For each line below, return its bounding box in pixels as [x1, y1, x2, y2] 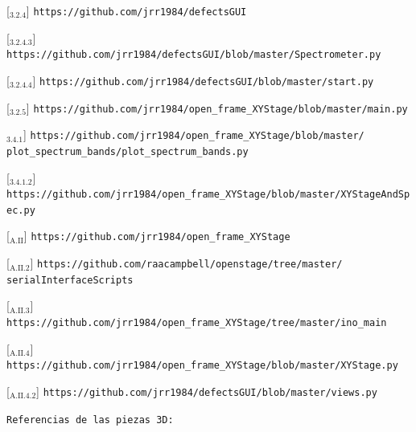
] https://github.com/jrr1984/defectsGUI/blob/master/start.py [32, 71, 374, 88]
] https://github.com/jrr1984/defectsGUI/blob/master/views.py [36, 382, 377, 399]
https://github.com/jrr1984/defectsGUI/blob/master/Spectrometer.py [6, 49, 381, 61]
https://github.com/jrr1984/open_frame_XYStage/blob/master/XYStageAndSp [6, 189, 410, 201]
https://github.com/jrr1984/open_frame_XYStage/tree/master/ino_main [6, 317, 387, 328]
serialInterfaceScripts [6, 274, 134, 286]
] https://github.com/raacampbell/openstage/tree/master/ [30, 255, 343, 271]
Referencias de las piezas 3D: [6, 414, 174, 426]
